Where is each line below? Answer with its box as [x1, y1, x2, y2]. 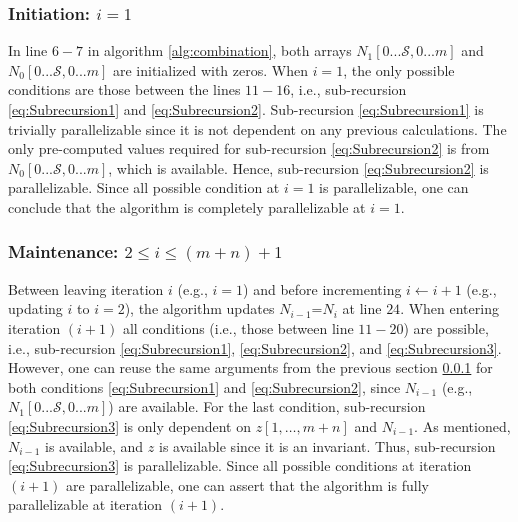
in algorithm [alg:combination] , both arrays [87, 40, 352, 61]
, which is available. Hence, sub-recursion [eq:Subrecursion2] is [108, 157, 489, 178]
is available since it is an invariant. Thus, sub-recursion [158, 435, 496, 456]
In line [8, 40, 48, 61]
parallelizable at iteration [8, 494, 163, 515]
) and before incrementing [243, 278, 402, 299]
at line [342, 298, 382, 319]
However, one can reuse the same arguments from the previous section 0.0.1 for [8, 357, 493, 378]
